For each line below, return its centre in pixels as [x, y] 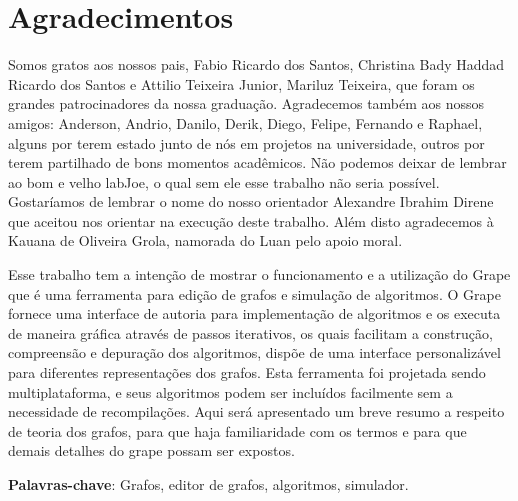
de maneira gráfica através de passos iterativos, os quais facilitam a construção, [250, 332]
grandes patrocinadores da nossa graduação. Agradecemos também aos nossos [246, 103]
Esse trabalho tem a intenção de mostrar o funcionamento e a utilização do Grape [259, 274]
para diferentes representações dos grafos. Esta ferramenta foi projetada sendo [247, 372]
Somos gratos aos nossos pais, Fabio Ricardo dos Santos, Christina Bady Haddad [256, 64]
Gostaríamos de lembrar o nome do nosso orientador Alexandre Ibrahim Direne [251, 201]
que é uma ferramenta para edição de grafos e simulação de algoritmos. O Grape [254, 293]
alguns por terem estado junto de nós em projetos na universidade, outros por [246, 142]
